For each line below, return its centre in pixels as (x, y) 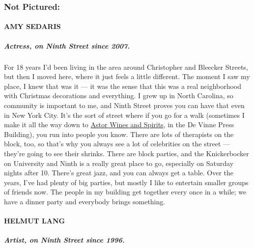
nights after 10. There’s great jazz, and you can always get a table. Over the (119, 173)
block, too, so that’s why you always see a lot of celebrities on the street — (117, 144)
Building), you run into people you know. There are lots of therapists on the (119, 134)
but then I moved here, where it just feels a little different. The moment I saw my (127, 76)
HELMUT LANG (35, 221)
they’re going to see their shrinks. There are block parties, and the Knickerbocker (127, 153)
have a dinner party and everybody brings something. (85, 201)
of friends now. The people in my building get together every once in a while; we (125, 192)
